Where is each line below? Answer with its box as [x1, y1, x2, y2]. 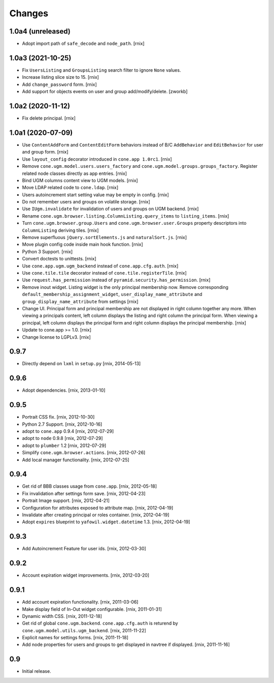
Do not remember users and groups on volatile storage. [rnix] [22, 199, 151, 205]
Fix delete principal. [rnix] [22, 115, 76, 122]
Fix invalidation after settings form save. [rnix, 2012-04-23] [22, 490, 146, 496]
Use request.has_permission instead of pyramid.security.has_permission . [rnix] [22, 277, 211, 283]
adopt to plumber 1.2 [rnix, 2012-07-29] [22, 442, 107, 449]
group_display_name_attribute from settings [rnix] [22, 298, 139, 305]
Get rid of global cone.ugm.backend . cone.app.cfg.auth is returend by [22, 620, 179, 627]
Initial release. [22, 668, 51, 674]
